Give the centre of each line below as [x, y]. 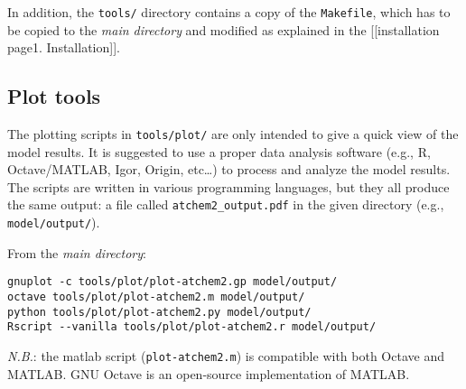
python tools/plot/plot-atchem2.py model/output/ [159, 312]
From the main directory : [77, 252]
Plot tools [54, 96]
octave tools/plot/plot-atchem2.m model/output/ [156, 297]
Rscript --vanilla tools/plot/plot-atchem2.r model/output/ [192, 327]
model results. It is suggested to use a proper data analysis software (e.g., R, [219, 151]
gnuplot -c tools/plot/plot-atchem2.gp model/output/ [172, 282]
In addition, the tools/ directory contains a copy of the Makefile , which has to [229, 12]
